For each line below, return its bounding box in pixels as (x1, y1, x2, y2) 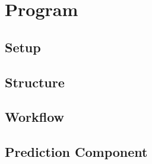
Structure (5, 72, 65, 91)
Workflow (5, 108, 65, 126)
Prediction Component (5, 143, 148, 161)
